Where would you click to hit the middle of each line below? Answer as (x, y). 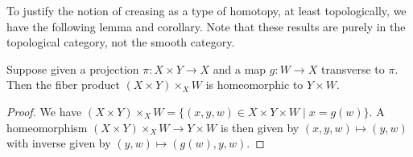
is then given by (260, 127)
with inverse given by (59, 143)
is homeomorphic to (254, 85)
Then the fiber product (63, 85)
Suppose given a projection (73, 68)
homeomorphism (47, 127)
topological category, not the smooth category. (121, 42)
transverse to (353, 68)
